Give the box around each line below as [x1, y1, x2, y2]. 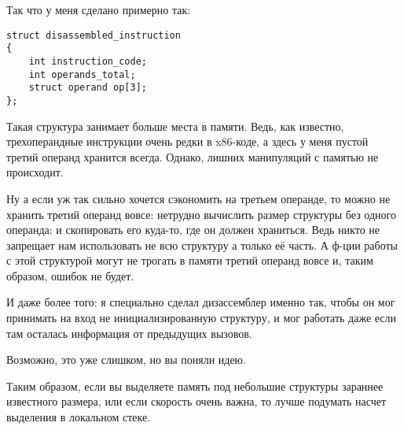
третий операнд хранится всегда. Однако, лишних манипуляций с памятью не [6, 148, 379, 165]
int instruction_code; [28, 55, 147, 67]
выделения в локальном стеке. [6, 409, 151, 425]
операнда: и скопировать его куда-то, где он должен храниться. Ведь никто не [6, 221, 380, 238]
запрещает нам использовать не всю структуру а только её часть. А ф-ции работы [6, 236, 398, 253]
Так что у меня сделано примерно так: [6, 2, 191, 17]
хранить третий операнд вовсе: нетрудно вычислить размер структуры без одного [6, 206, 396, 222]
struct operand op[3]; [28, 82, 147, 94]
